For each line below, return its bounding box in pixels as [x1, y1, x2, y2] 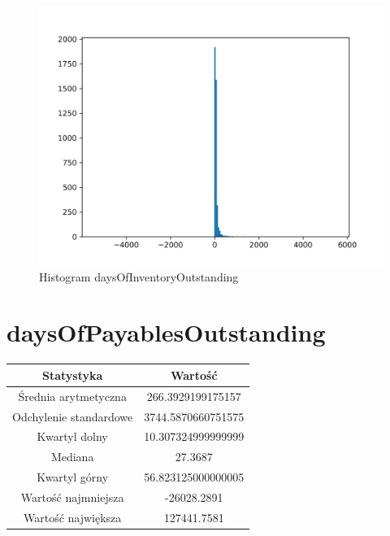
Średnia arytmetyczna [18, 387, 127, 404]
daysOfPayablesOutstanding [6, 316, 326, 349]
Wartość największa [23, 508, 122, 525]
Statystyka [41, 366, 103, 383]
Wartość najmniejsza [20, 488, 124, 505]
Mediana [50, 448, 94, 465]
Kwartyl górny [37, 468, 109, 486]
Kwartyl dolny [37, 428, 108, 445]
